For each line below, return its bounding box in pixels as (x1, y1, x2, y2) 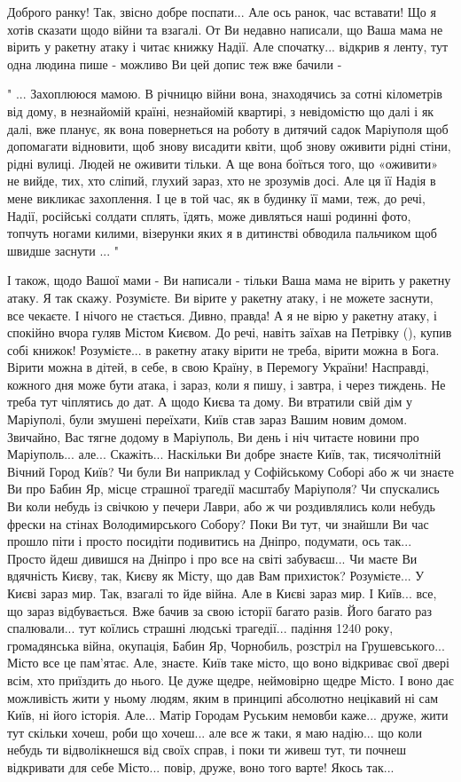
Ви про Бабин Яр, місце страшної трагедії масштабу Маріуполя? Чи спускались (7, 479, 440, 498)
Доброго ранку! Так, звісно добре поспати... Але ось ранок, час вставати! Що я (7, 3, 436, 20)
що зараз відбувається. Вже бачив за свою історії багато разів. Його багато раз (7, 601, 432, 620)
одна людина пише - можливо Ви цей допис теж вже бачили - (7, 54, 342, 73)
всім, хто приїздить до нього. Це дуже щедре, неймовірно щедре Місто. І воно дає (7, 670, 454, 689)
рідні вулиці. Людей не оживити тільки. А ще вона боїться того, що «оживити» (7, 154, 439, 172)
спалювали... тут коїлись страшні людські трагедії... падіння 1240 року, (7, 619, 394, 637)
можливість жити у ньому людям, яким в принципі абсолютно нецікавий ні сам (7, 688, 439, 707)
